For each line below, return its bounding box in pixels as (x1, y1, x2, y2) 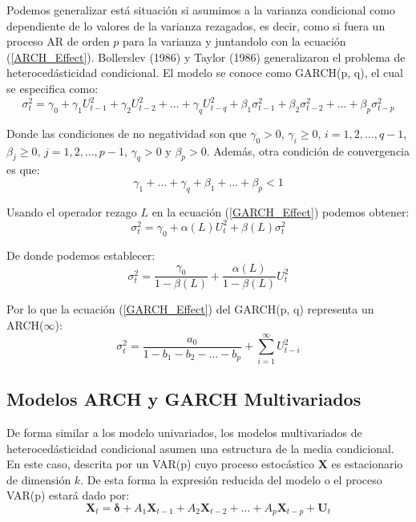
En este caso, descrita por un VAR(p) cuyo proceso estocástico (6, 455, 314, 472)
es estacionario (331, 455, 403, 472)
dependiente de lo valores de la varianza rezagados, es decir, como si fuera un (6, 17, 386, 34)
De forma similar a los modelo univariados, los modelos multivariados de (6, 423, 362, 440)
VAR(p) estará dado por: (6, 487, 130, 504)
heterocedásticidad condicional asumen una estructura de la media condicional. (6, 439, 394, 456)
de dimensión (6, 471, 71, 488)
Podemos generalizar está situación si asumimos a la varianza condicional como (6, 2, 395, 18)
